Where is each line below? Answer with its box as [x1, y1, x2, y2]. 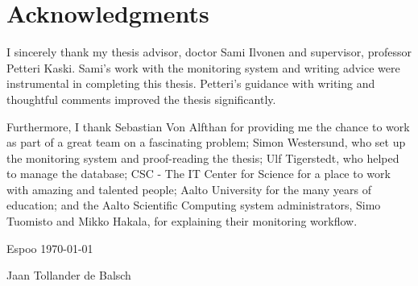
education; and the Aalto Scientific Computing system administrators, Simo [6, 197, 381, 213]
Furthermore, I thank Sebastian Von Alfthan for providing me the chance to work [6, 118, 410, 135]
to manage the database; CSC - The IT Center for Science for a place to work [6, 165, 391, 182]
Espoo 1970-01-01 [6, 239, 93, 256]
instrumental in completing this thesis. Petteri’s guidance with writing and [6, 75, 375, 92]
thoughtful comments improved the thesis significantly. [6, 90, 276, 107]
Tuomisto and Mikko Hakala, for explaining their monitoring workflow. [6, 213, 358, 230]
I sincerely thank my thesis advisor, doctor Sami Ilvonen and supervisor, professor [6, 44, 412, 60]
